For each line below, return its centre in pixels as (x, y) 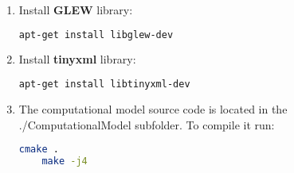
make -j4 (65, 161)
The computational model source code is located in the (153, 108)
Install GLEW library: (76, 10)
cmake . (39, 150)
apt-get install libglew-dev (96, 35)
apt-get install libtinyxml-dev (104, 85)
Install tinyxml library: (77, 59)
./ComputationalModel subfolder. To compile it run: (147, 124)
